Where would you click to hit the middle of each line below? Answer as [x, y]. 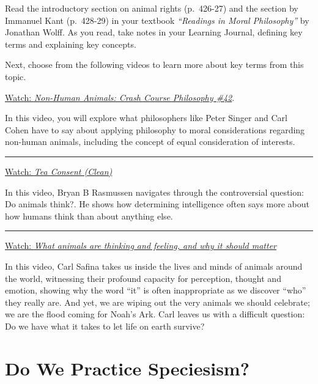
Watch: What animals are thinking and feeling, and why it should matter [141, 246]
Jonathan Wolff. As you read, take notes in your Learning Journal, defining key [154, 32]
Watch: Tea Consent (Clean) [59, 171]
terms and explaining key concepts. [71, 44]
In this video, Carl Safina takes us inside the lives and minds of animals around [154, 266]
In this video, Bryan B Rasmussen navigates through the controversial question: [154, 192]
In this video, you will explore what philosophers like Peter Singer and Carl [146, 118]
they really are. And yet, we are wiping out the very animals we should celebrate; [157, 302]
